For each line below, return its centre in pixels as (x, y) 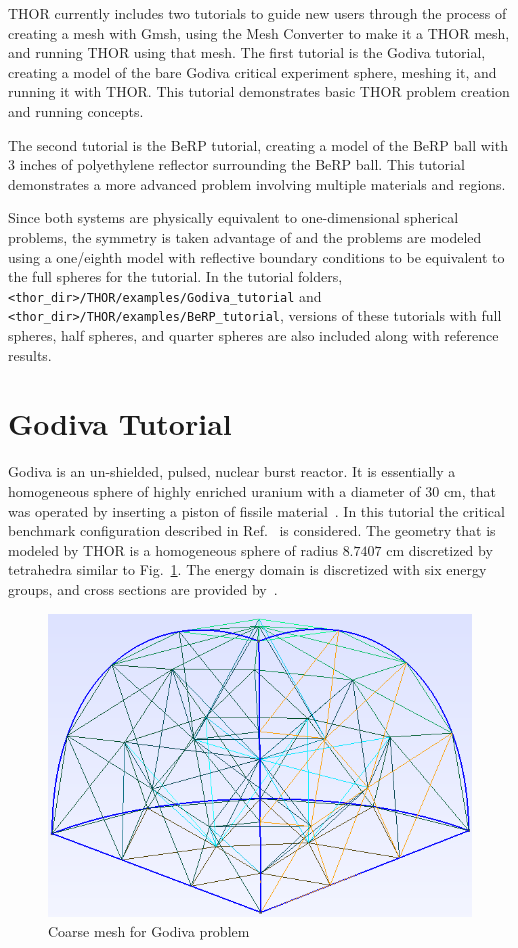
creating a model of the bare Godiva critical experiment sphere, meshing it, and (252, 71)
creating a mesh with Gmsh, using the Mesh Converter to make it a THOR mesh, (259, 32)
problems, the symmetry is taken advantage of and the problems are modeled (245, 236)
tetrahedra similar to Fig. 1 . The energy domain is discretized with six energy (247, 569)
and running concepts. (76, 110)
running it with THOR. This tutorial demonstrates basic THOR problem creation (259, 91)
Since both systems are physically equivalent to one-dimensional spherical (233, 217)
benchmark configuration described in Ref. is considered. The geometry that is (252, 530)
